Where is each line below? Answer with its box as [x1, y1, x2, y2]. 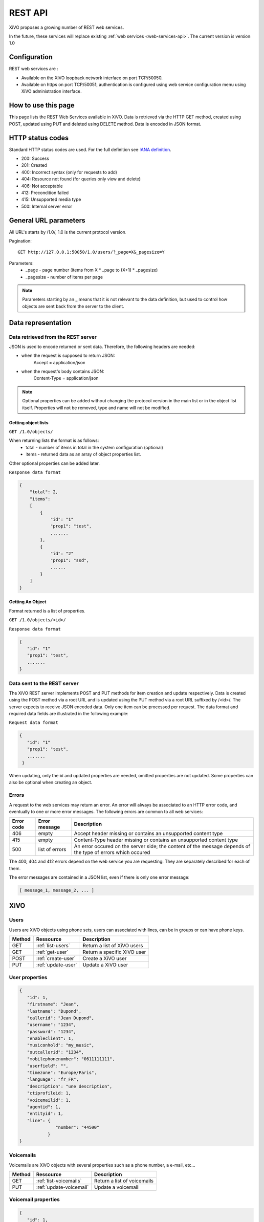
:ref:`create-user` [36, 955, 76, 962]
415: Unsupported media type [21, 196, 81, 202]
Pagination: [9, 238, 32, 244]
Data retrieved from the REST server [9, 333, 97, 340]
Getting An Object [9, 599, 46, 605]
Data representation [9, 318, 72, 327]
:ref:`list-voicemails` [36, 1178, 82, 1184]
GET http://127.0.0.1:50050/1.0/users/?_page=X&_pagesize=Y [18, 249, 165, 255]
